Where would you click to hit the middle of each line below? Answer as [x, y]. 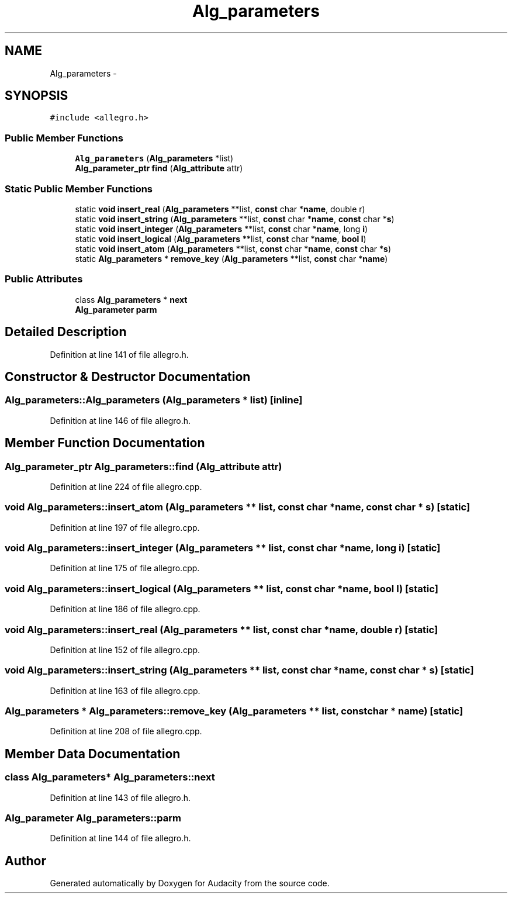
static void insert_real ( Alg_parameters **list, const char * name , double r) [220, 209]
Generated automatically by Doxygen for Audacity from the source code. [190, 883]
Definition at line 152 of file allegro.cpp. [125, 650]
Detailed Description [66, 332]
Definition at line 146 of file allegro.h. [120, 420]
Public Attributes [44, 279]
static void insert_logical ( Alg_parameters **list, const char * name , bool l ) [221, 239]
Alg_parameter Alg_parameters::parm [93, 818]
